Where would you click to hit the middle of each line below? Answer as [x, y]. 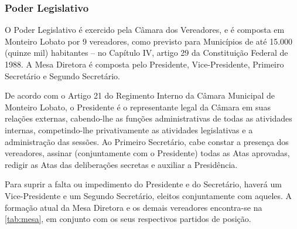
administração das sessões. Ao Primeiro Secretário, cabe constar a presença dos [147, 141]
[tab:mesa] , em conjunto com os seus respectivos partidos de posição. [128, 219]
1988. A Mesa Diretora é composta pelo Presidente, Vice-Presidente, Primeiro [144, 64]
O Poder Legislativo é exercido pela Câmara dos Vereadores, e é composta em [145, 30]
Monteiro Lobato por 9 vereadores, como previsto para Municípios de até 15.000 [149, 41]
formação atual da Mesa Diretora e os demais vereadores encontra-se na [134, 207]
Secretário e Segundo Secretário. [62, 75]
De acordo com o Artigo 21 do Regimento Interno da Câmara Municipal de [140, 95]
